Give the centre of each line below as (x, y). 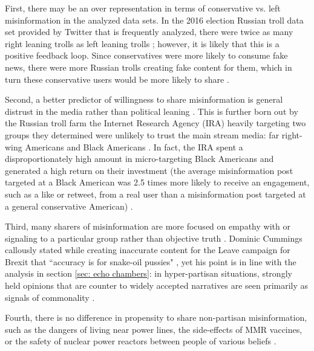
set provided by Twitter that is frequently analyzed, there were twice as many (149, 32)
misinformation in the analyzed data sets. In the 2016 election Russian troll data (154, 20)
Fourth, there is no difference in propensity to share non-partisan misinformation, (156, 317)
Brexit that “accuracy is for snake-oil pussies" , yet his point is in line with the (151, 261)
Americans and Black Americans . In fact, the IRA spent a (134, 147)
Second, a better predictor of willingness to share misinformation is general (144, 99)
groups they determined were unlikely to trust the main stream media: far (142, 134)
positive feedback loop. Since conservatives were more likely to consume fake (146, 55)
